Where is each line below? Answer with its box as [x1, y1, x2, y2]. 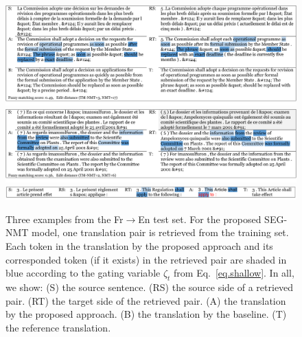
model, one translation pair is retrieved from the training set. [32, 225, 289, 240]
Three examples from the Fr [5, 211, 124, 226]
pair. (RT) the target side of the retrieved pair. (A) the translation [5, 293, 286, 307]
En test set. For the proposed [138, 211, 262, 226]
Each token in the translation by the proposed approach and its [5, 239, 273, 253]
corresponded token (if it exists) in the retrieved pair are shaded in [5, 252, 287, 266]
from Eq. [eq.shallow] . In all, [174, 266, 294, 280]
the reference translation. [5, 320, 111, 334]
